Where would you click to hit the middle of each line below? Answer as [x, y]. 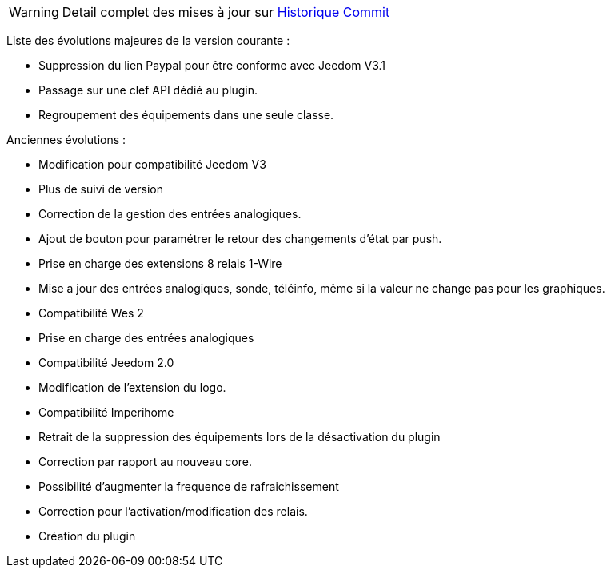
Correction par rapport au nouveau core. [145, 462]
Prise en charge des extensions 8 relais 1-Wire [160, 263]
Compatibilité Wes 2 [91, 313]
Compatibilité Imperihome [106, 412]
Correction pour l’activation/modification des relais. [173, 511]
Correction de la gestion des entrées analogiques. [170, 214]
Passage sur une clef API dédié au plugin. [148, 90]
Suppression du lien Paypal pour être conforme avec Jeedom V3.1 [212, 65]
